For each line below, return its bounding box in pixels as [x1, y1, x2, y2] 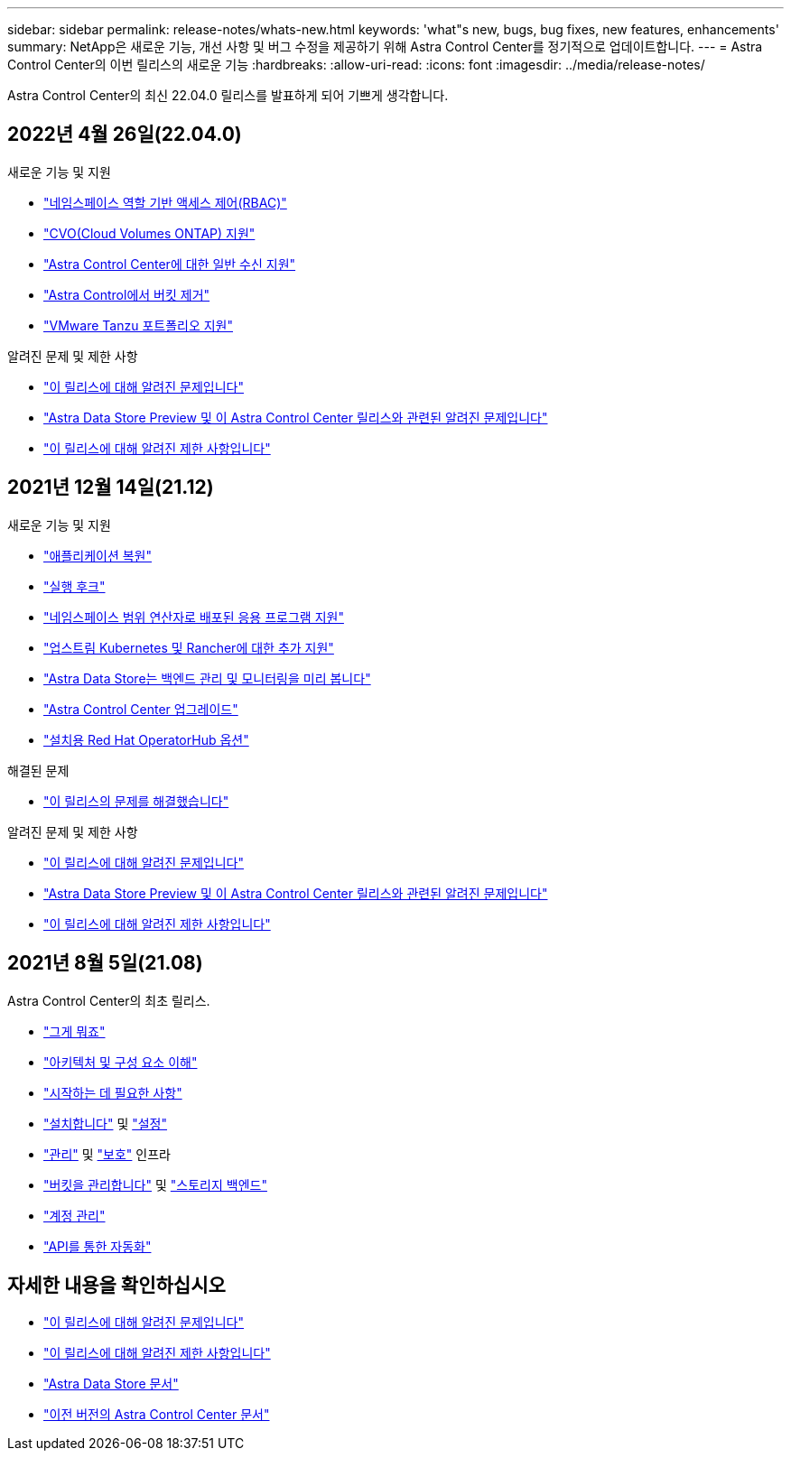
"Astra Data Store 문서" [43, 1376, 179, 1392]
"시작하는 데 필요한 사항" [43, 1084, 182, 1100]
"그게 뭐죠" [43, 1023, 106, 1039]
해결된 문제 [7, 762, 70, 778]
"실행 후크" [43, 578, 106, 594]
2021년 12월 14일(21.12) [7, 476, 214, 499]
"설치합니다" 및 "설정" [43, 1115, 168, 1131]
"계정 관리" [43, 1207, 106, 1223]
